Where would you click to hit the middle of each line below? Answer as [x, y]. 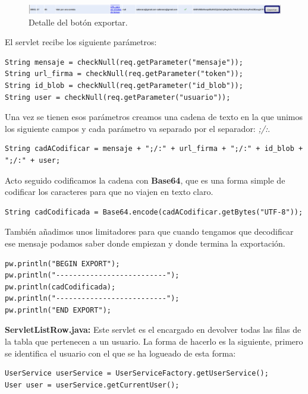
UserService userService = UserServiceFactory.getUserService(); [137, 373]
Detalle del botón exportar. [78, 22]
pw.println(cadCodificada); [60, 287]
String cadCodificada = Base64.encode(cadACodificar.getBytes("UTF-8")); [154, 212]
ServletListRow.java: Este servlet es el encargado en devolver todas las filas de [153, 330]
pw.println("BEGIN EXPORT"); [62, 264]
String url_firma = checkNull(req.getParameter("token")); [124, 74]
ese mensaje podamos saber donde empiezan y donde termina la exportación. [145, 243]
